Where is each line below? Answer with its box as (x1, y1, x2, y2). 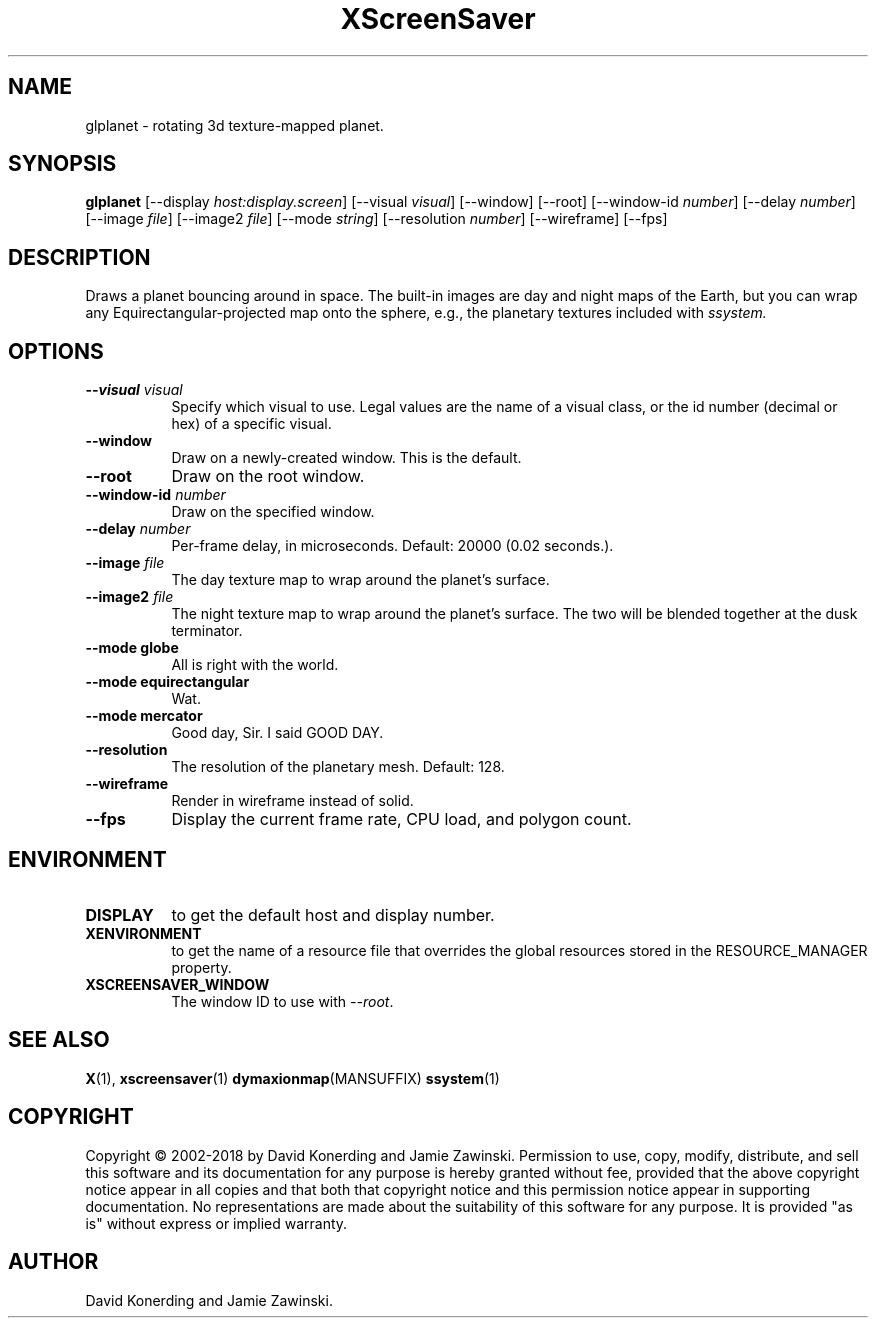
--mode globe (85, 639, 179, 657)
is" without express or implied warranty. (85, 1214, 348, 1232)
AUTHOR (8, 1249, 99, 1275)
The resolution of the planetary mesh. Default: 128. (171, 758, 505, 776)
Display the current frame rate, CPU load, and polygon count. (171, 809, 632, 830)
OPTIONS (8, 338, 104, 364)
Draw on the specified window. (171, 503, 375, 521)
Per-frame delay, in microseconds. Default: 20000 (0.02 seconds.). (171, 537, 614, 555)
